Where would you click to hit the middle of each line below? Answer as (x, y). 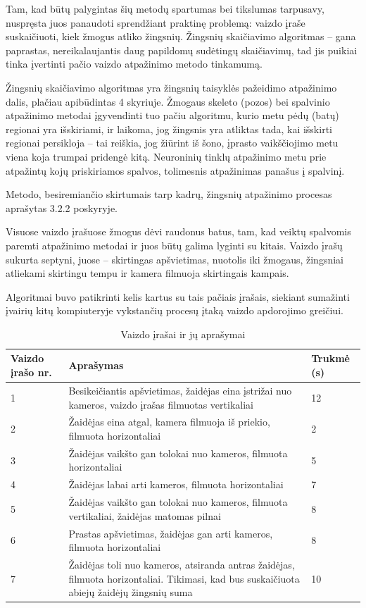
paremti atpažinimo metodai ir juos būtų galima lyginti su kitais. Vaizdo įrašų (174, 245)
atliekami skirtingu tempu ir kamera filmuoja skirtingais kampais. (147, 273)
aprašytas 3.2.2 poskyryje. (62, 207)
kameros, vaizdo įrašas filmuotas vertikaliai (161, 404)
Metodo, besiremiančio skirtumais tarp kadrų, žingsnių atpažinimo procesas (169, 194)
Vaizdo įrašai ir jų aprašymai (183, 334)
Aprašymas (96, 365)
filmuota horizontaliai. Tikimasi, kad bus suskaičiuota (184, 578)
